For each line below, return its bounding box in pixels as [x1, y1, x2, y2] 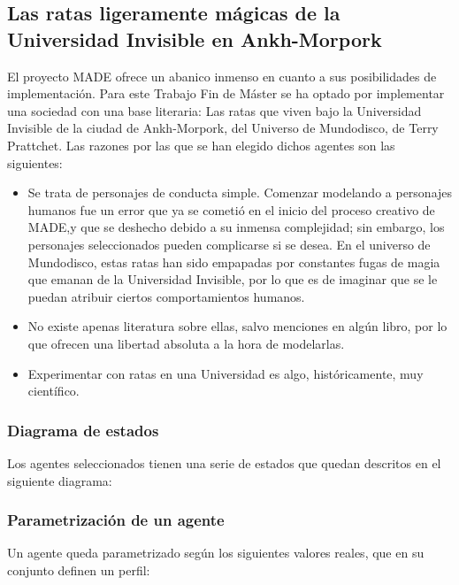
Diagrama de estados [7, 419, 159, 441]
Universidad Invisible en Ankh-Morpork [7, 25, 382, 52]
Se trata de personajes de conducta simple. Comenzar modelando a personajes [27, 183, 453, 202]
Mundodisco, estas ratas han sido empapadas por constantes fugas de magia [27, 252, 440, 271]
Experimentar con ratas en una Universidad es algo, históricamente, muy [27, 364, 424, 382]
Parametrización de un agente [7, 509, 225, 531]
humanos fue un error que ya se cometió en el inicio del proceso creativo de [27, 200, 435, 219]
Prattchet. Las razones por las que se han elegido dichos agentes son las [7, 135, 395, 154]
